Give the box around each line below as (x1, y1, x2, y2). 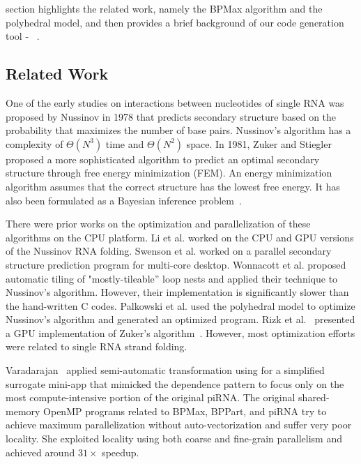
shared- (298, 390, 330, 405)
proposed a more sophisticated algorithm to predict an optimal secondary (6, 151, 320, 166)
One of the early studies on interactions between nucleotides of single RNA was (6, 95, 344, 110)
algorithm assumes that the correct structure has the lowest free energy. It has (6, 179, 340, 193)
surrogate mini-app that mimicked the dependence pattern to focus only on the (6, 376, 344, 391)
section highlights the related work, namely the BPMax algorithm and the (6, 1, 323, 15)
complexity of (6, 136, 63, 151)
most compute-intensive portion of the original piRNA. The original (6, 390, 295, 405)
